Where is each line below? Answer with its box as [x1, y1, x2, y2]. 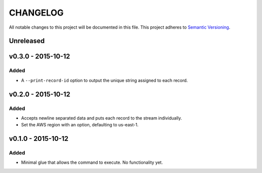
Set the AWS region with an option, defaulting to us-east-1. [21, 122, 139, 128]
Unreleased [9, 37, 45, 45]
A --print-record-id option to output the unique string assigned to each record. [21, 77, 188, 83]
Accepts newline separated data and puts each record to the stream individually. [21, 115, 182, 121]
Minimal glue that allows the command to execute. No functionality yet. [21, 159, 163, 165]
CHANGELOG [9, 7, 64, 18]
